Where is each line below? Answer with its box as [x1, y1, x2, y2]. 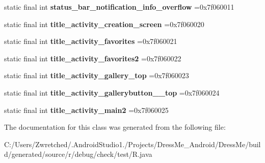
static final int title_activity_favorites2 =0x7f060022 [4, 53, 181, 63]
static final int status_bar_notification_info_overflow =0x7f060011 [4, 2, 234, 12]
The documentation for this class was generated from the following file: [4, 122, 226, 132]
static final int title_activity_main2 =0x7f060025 [4, 104, 169, 115]
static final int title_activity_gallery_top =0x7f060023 [4, 70, 189, 81]
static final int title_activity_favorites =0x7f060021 [4, 36, 177, 46]
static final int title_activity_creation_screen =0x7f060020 [4, 18, 204, 29]
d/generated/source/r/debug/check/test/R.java [4, 149, 152, 159]
